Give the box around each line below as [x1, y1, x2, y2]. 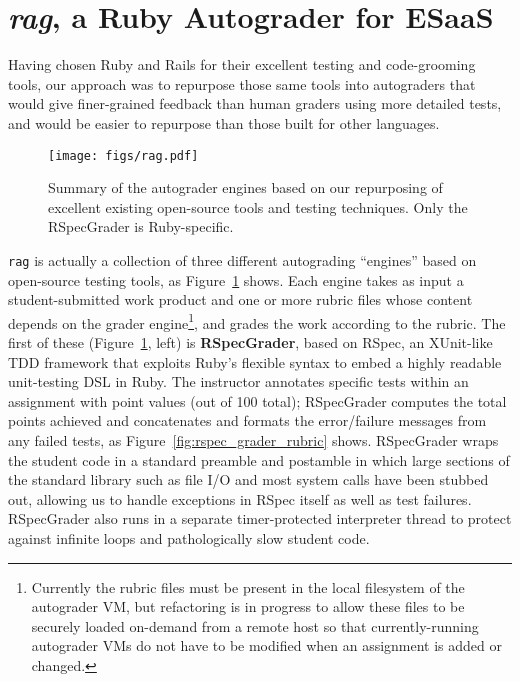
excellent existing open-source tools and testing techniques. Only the [48, 196, 468, 217]
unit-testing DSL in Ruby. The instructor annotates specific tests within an [8, 371, 469, 392]
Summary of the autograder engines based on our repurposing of [48, 177, 443, 198]
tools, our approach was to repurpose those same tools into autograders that [8, 73, 476, 94]
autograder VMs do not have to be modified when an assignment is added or [31, 635, 502, 656]
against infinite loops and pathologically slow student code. [8, 527, 370, 548]
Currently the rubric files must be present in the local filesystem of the [31, 576, 465, 597]
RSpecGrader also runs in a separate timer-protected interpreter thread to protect [8, 508, 512, 529]
